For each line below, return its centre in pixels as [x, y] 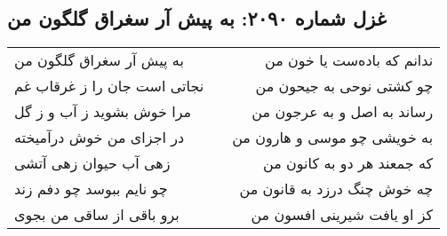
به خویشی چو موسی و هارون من [333, 138]
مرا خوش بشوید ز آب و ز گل [103, 112]
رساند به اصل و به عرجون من [343, 112]
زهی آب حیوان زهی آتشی [92, 163]
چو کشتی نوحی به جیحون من [344, 86]
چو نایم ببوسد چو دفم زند [91, 189]
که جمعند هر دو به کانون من [348, 163]
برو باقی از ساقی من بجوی [97, 215]
